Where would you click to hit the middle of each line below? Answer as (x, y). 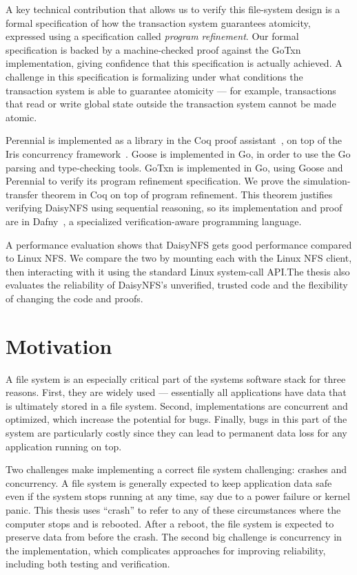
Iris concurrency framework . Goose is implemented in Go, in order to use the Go (178, 153)
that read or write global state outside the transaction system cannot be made (171, 104)
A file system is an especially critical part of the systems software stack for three (176, 378)
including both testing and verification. (88, 564)
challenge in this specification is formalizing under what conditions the (154, 76)
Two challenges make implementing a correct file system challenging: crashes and (176, 469)
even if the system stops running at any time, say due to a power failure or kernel (178, 496)
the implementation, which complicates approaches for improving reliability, (166, 550)
